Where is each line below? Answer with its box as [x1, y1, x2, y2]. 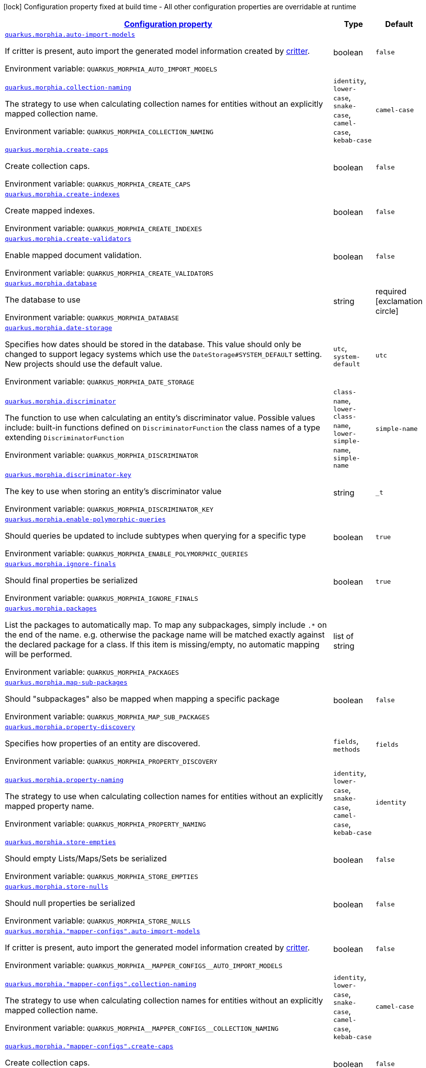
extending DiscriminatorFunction [5, 432, 124, 442]
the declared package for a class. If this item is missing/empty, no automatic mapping [5, 640, 320, 649]
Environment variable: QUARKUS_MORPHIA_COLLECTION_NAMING [5, 126, 214, 136]
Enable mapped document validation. [5, 250, 142, 260]
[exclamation [375, 296, 423, 306]
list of [333, 631, 354, 641]
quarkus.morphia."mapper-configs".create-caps [5, 1043, 174, 1050]
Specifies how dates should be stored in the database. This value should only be [5, 339, 301, 349]
